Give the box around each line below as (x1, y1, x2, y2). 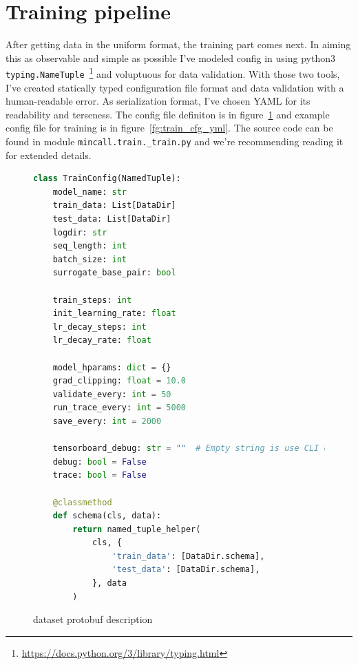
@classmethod (52, 497, 112, 507)
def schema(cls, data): (52, 511, 162, 521)
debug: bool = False (52, 456, 147, 467)
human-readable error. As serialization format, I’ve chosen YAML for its (6, 94, 310, 108)
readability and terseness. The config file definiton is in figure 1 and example (6, 107, 330, 121)
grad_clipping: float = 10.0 (52, 376, 186, 386)
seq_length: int (52, 241, 127, 251)
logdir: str (52, 227, 107, 237)
